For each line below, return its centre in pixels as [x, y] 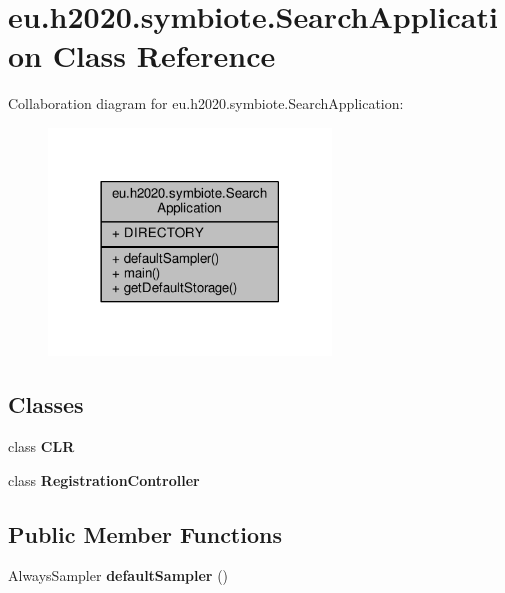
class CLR [41, 446]
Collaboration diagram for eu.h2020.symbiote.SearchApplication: [206, 103]
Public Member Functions [145, 533]
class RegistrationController [104, 479]
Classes [46, 404]
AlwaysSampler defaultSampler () [118, 575]
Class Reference [164, 55]
